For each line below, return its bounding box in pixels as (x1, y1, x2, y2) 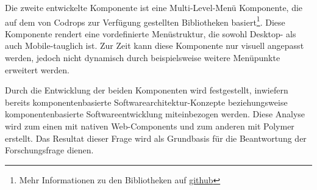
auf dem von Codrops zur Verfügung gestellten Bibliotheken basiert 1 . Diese (5, 13, 285, 28)
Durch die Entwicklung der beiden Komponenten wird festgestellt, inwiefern (5, 84, 288, 97)
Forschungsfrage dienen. (5, 144, 94, 156)
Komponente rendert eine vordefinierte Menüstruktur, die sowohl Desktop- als (5, 27, 296, 40)
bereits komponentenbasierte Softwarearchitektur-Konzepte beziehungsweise (5, 95, 288, 108)
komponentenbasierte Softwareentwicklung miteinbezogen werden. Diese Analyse (5, 108, 305, 120)
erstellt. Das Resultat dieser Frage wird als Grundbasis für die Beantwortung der (5, 131, 307, 144)
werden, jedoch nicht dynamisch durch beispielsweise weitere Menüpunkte (5, 51, 280, 64)
